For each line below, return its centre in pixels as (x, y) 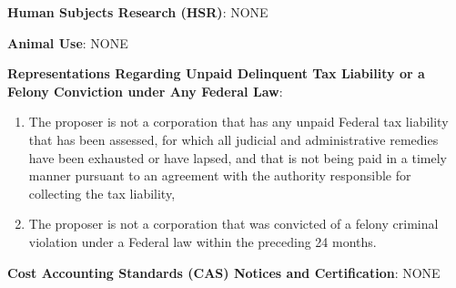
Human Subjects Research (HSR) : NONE (138, 12)
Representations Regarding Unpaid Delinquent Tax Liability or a (216, 73)
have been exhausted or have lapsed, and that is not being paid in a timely (238, 157)
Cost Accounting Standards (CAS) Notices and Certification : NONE (224, 272)
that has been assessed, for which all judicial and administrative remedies (233, 139)
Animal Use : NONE (68, 42)
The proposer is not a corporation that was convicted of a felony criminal (233, 224)
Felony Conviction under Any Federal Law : (145, 91)
